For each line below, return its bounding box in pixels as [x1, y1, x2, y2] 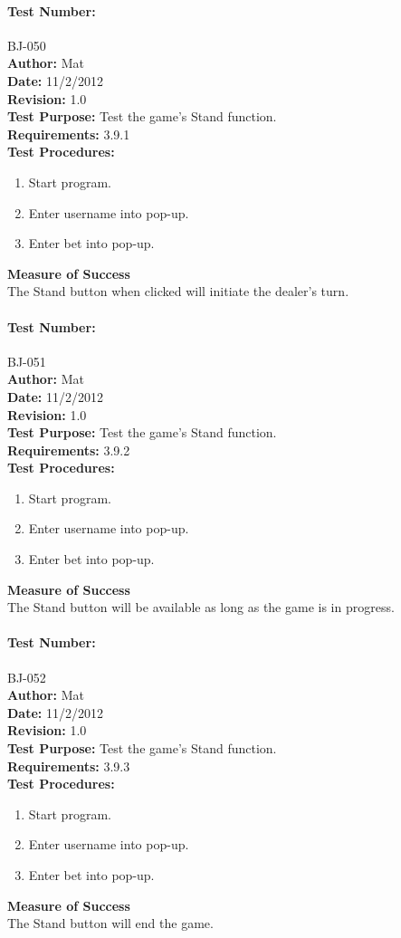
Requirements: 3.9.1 [7, 124, 130, 143]
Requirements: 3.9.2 [7, 440, 130, 459]
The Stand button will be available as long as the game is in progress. [7, 598, 395, 617]
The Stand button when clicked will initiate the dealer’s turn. [7, 282, 349, 301]
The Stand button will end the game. [7, 914, 214, 933]
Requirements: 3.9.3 [7, 756, 130, 775]
